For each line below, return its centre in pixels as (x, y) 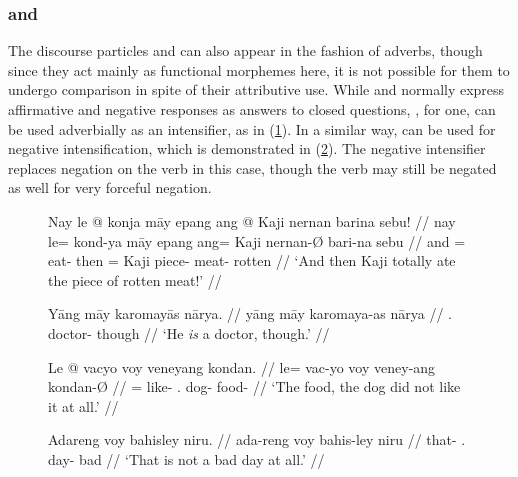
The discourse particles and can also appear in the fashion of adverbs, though (245, 50)
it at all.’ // (83, 405)
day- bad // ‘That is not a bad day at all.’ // (186, 458)
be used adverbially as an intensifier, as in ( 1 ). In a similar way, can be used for (252, 128)
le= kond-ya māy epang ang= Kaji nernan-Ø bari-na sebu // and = (257, 240)
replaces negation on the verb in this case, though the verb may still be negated (252, 167)
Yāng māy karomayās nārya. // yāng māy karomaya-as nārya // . (250, 313)
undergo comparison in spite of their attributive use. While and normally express (256, 89)
